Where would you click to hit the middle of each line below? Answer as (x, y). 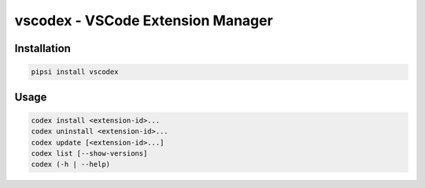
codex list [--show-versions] (89, 153)
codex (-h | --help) (70, 164)
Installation (42, 48)
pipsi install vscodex (75, 72)
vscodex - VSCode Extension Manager (144, 20)
